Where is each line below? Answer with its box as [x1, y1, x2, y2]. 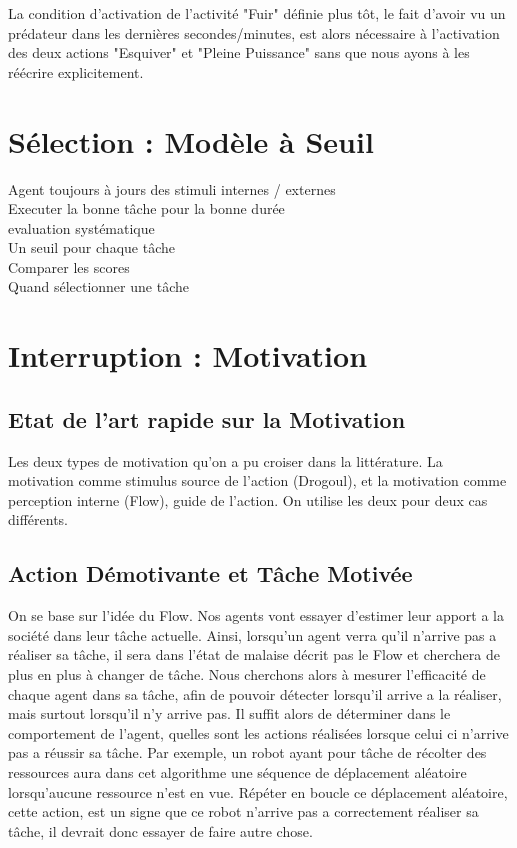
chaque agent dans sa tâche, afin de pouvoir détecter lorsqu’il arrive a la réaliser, [8, 683, 502, 704]
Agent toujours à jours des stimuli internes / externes [8, 178, 336, 199]
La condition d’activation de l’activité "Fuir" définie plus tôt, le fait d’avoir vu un [8, 3, 506, 23]
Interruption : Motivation [8, 335, 368, 376]
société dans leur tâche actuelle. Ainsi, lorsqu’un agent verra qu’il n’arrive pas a [8, 624, 497, 645]
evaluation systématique [8, 217, 155, 238]
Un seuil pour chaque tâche [8, 237, 175, 258]
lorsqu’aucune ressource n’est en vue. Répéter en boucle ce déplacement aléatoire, [8, 781, 508, 802]
